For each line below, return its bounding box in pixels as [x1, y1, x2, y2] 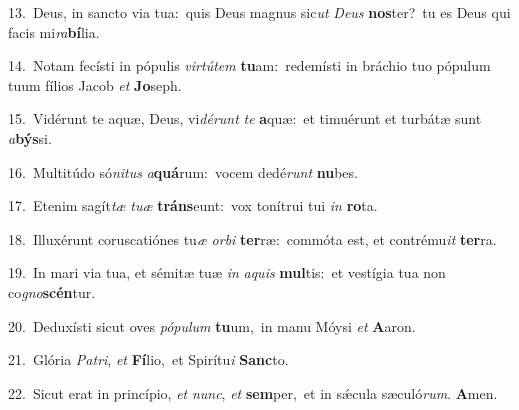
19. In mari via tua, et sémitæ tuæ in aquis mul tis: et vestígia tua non [8, 262, 446, 283]
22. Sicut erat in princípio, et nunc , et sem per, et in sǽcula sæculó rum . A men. [8, 382, 498, 403]
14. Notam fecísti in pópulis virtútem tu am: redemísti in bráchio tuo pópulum [8, 55, 491, 76]
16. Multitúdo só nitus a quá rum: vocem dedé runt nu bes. [8, 161, 358, 182]
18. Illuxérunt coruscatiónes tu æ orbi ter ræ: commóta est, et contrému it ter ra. [8, 228, 497, 249]
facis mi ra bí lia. [8, 21, 100, 42]
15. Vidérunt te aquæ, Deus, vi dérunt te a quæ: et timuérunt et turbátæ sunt [8, 108, 482, 129]
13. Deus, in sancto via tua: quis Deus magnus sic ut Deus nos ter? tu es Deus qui [8, 2, 511, 22]
